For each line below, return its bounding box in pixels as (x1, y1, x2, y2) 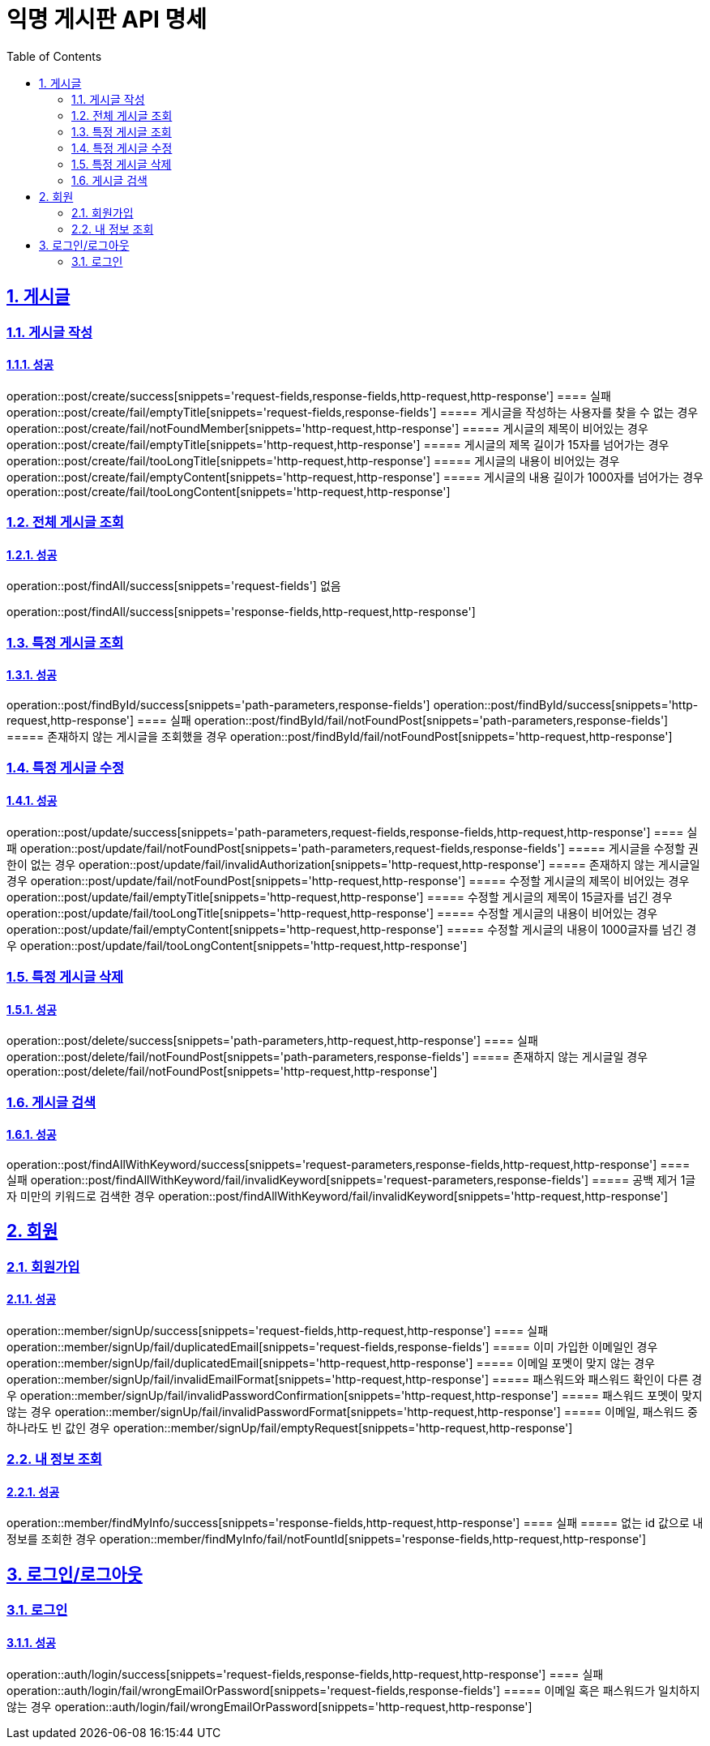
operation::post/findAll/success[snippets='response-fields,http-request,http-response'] (6, 605, 476, 619)
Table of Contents (6, 49, 102, 63)
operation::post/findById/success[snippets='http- (433, 698, 699, 712)
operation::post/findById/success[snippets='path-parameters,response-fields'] (6, 698, 430, 712)
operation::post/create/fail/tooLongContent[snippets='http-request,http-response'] (6, 484, 451, 499)
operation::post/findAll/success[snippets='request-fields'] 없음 (6, 579, 341, 593)
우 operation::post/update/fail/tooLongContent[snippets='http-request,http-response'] (6, 938, 468, 952)
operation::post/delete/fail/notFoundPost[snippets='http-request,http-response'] (6, 1064, 438, 1079)
